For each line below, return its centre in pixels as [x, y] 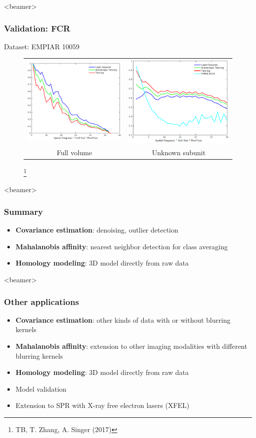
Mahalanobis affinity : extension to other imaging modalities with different [131, 346]
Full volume [74, 152]
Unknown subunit [179, 152]
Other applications [42, 301]
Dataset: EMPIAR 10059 [42, 46]
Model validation [41, 388]
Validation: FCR [37, 28]
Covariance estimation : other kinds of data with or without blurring [123, 320]
